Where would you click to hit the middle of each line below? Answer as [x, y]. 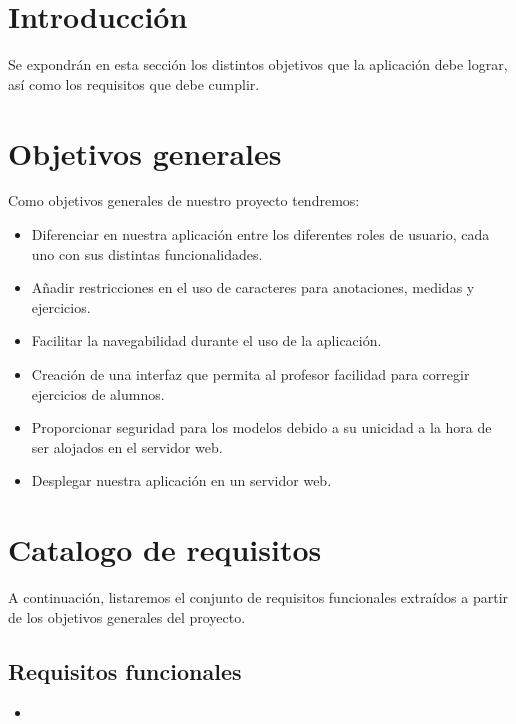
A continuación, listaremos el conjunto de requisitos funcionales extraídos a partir [258, 597]
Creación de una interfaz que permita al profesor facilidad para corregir [250, 374]
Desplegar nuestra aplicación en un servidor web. [181, 480]
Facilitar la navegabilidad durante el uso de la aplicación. [206, 340]
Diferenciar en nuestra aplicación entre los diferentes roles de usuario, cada [260, 234]
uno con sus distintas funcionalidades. [147, 253]
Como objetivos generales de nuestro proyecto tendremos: [184, 200]
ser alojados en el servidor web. [127, 446]
